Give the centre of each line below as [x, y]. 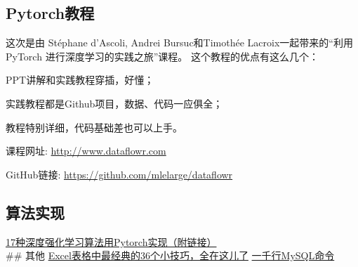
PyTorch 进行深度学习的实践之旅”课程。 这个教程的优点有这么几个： [162, 56]
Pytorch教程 [50, 13]
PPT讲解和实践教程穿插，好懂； [80, 80]
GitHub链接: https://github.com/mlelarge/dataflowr [119, 174]
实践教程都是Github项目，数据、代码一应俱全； [114, 103]
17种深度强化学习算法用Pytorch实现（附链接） [111, 241]
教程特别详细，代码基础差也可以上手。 [94, 127]
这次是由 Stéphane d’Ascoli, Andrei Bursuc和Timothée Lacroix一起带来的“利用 [179, 43]
